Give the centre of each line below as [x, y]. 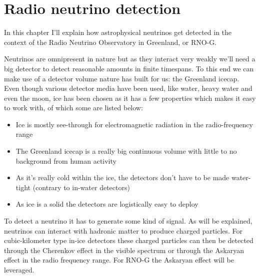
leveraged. [19, 270]
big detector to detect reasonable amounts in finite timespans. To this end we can [129, 68]
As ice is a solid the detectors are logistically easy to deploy [107, 204]
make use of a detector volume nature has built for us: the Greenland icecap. [122, 78]
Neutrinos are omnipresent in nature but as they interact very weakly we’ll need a [130, 59]
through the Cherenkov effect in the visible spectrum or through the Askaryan [124, 250]
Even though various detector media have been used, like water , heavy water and [128, 88]
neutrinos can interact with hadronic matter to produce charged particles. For [123, 230]
